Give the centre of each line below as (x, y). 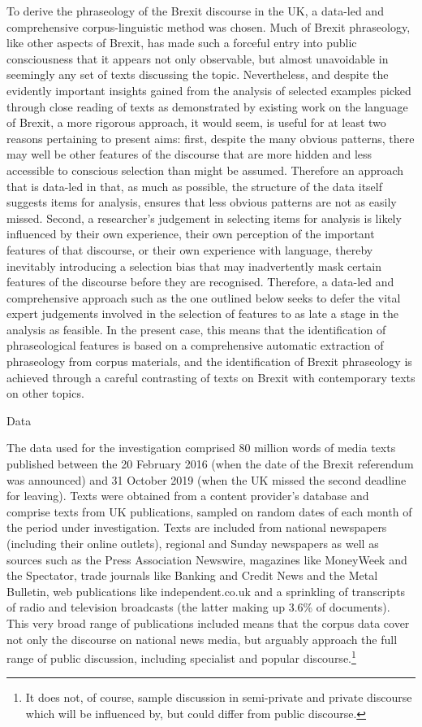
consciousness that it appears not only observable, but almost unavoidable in (198, 58)
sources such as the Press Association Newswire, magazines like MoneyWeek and (207, 559)
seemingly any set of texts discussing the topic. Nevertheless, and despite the (198, 74)
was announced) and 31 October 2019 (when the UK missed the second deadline (207, 479)
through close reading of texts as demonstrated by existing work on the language (207, 106)
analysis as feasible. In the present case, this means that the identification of (196, 329)
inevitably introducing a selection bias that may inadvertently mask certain (194, 266)
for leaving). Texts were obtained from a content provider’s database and (188, 496)
